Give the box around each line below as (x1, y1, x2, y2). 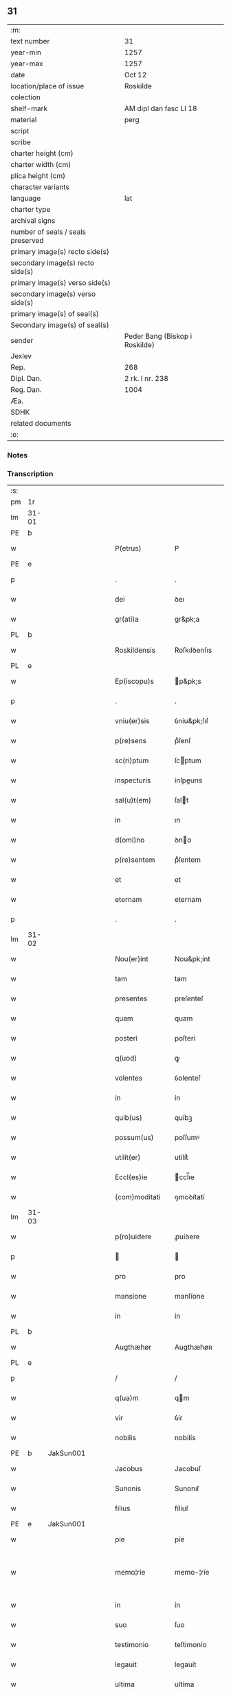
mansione (114, 1292, 146, 1301)
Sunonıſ (174, 1484, 199, 1493)
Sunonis (114, 1484, 142, 1493)
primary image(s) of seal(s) (10, 308, 100, 318)
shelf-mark (10, 104, 48, 113)
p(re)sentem (114, 855, 155, 865)
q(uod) (114, 1054, 137, 1063)
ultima (114, 1680, 135, 1689)
